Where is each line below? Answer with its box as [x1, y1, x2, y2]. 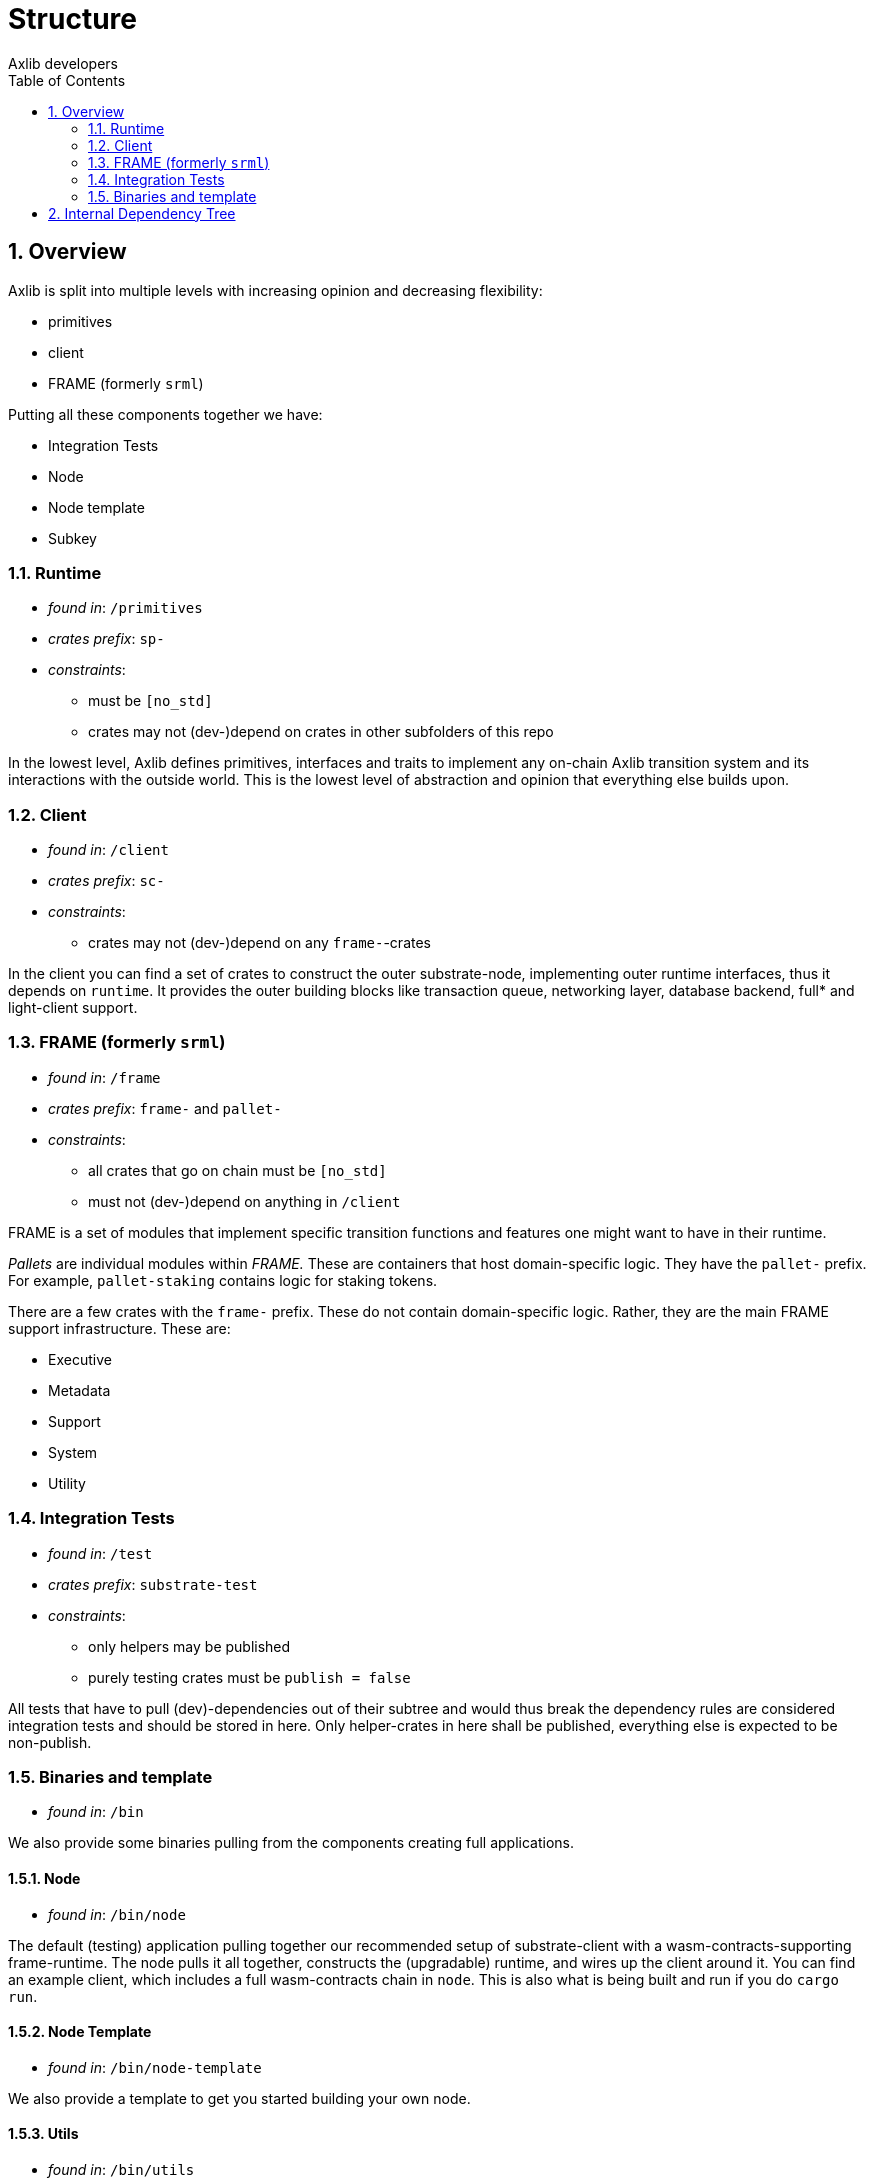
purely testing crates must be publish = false [88, 1668, 411, 1686]
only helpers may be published [88, 1637, 291, 1655]
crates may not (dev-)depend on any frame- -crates [88, 934, 431, 952]
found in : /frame [48, 1068, 161, 1086]
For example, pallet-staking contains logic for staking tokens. [8, 1271, 438, 1289]
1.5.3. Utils [8, 2125, 79, 2143]
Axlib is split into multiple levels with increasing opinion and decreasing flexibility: [8, 281, 543, 299]
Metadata [48, 1381, 111, 1399]
